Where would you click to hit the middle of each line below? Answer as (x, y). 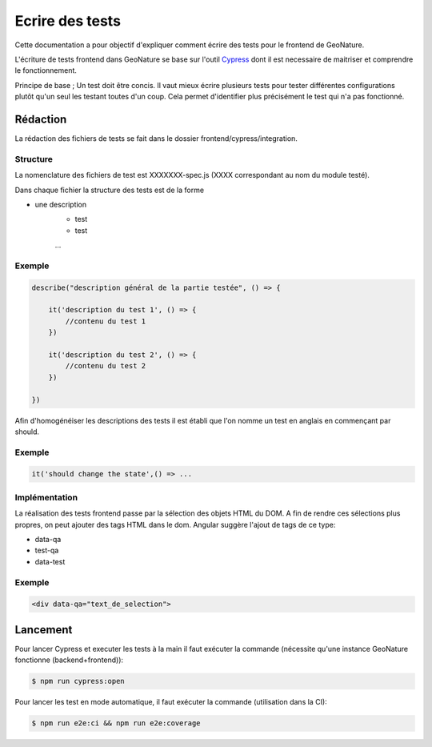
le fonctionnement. (46, 70)
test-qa (47, 550)
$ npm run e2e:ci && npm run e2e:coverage (116, 723)
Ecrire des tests (68, 21)
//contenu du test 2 (106, 366)
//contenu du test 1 (106, 321)
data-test (50, 561)
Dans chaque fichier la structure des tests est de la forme (109, 190)
